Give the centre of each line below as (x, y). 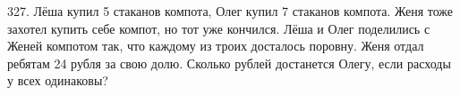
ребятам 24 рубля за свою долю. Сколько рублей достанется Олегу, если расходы (229, 63)
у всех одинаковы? (58, 80)
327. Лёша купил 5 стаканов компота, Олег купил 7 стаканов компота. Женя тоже (230, 11)
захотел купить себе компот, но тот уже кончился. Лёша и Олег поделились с (219, 28)
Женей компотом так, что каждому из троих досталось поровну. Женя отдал (216, 46)
